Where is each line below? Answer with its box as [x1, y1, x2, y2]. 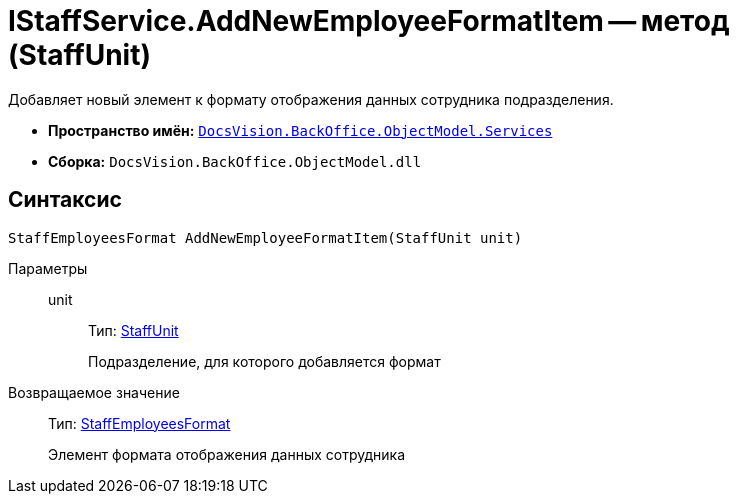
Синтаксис [8, 187, 122, 213]
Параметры [8, 259, 88, 277]
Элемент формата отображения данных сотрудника [48, 445, 406, 463]
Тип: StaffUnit [88, 321, 179, 339]
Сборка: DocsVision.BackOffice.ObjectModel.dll [48, 152, 422, 170]
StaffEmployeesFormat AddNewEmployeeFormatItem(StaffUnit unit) [8, 229, 523, 246]
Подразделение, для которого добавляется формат [88, 352, 441, 370]
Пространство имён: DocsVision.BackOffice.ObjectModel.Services [48, 121, 553, 139]
